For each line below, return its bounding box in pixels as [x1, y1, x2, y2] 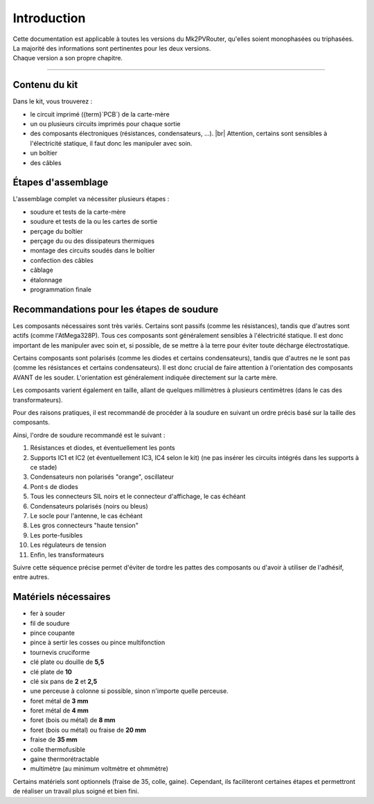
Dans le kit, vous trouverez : [12, 97, 93, 105]
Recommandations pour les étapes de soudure [12, 303, 219, 315]
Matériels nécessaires [12, 591, 111, 603]
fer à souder [30, 609, 66, 617]
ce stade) [30, 463, 57, 471]
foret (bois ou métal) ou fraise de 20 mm [30, 726, 147, 734]
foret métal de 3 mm [30, 696, 89, 705]
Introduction [12, 10, 86, 26]
